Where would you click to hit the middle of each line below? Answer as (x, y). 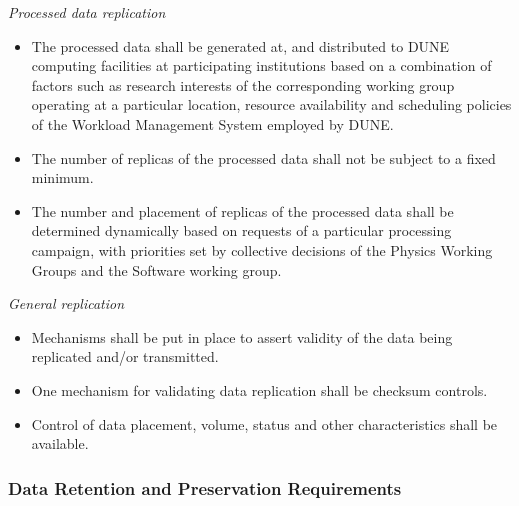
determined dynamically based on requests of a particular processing (241, 230)
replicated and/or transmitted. (125, 356)
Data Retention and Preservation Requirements (205, 487)
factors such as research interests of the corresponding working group (243, 84)
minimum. (62, 177)
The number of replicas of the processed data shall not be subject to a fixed (263, 157)
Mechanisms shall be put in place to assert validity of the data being (242, 336)
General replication (66, 303)
